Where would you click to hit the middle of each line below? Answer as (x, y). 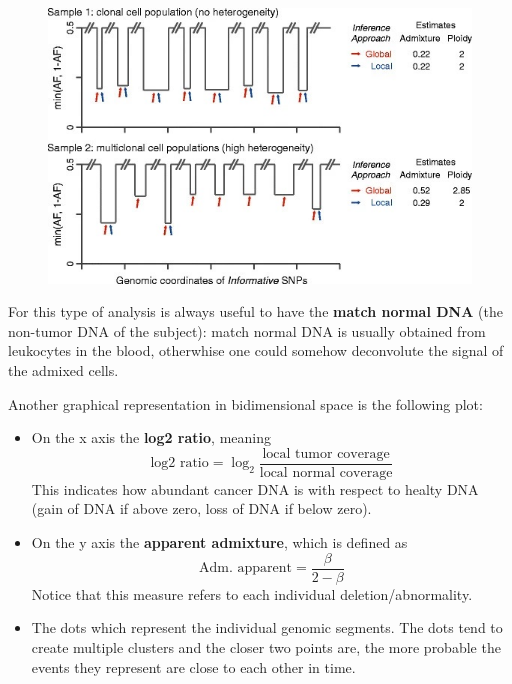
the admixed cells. (63, 370)
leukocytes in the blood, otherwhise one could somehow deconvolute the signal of (256, 350)
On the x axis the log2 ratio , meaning (151, 437)
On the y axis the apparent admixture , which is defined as (219, 542)
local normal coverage (326, 472)
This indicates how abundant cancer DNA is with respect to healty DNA (255, 488)
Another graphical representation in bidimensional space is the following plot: (245, 403)
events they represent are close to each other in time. (193, 666)
